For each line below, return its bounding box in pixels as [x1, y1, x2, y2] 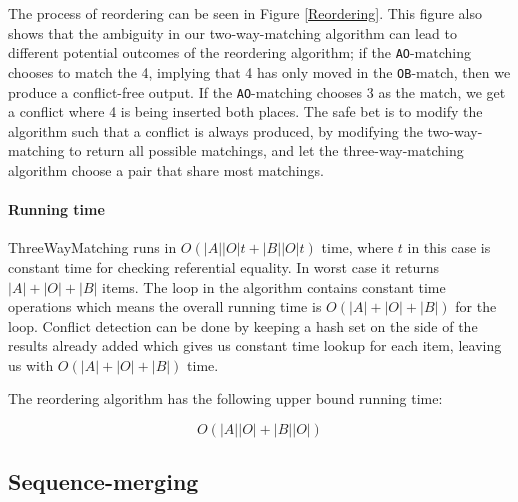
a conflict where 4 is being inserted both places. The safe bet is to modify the [8, 101, 483, 122]
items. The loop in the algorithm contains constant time [102, 276, 446, 297]
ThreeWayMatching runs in [8, 237, 177, 258]
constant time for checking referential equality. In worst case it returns [8, 256, 440, 277]
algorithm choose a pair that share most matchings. [8, 159, 324, 180]
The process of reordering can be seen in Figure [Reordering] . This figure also [8, 3, 482, 23]
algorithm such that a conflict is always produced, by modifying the [8, 120, 423, 141]
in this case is [407, 237, 491, 258]
